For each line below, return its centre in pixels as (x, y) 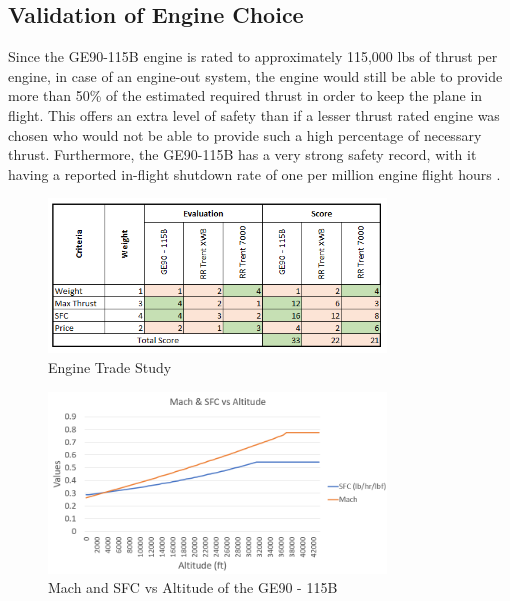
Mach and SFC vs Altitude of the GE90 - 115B (193, 587)
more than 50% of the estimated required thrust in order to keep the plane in (245, 95)
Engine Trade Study (110, 367)
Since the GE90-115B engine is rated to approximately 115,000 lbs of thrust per (253, 56)
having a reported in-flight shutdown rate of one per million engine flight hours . (254, 173)
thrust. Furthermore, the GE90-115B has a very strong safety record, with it (242, 154)
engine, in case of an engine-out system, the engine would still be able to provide (255, 75)
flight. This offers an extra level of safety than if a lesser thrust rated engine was (254, 114)
